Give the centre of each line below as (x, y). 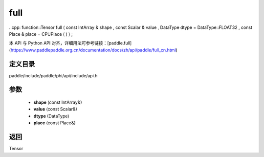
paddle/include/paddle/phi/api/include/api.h (53, 75)
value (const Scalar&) (55, 109)
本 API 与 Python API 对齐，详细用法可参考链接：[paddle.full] (70, 43)
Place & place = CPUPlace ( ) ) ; (41, 34)
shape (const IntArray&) (58, 102)
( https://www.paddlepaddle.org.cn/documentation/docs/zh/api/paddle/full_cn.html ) (93, 50)
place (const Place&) (55, 123)
